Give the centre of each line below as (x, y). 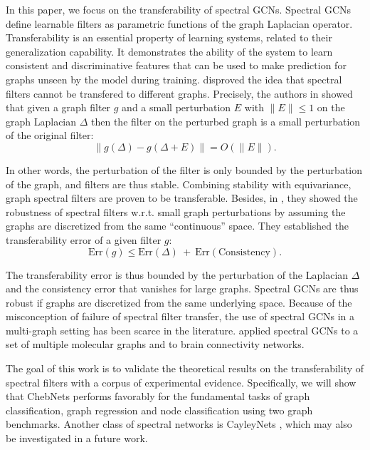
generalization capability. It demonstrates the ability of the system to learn (169, 51)
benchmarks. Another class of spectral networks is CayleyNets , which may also (179, 424)
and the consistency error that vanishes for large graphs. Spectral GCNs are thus (182, 288)
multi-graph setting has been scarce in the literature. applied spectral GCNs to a (182, 330)
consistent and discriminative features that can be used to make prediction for (176, 65)
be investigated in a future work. (77, 438)
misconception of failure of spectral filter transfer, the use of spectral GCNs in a (180, 316)
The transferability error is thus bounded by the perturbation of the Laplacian (177, 274)
